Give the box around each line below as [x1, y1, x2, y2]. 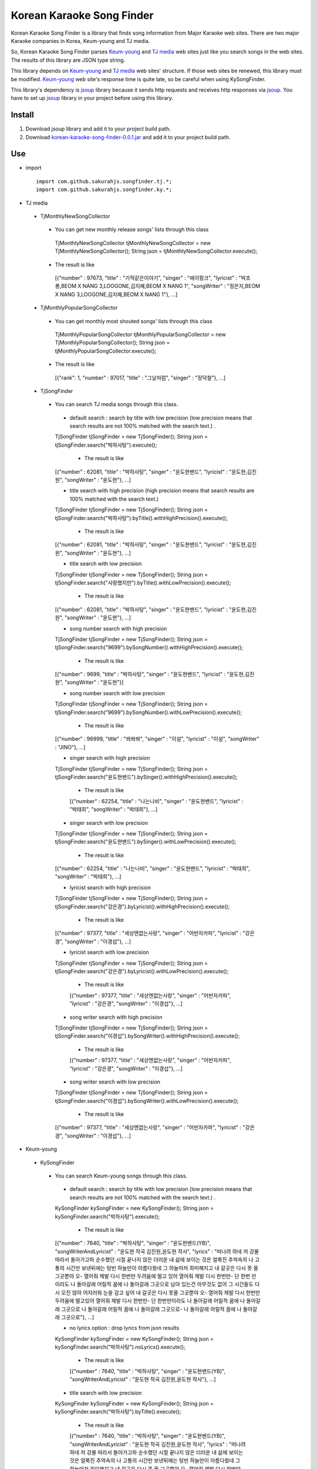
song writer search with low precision [69, 1078, 161, 1085]
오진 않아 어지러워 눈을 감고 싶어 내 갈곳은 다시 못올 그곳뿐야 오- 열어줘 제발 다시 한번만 [60, 1289, 261, 1296]
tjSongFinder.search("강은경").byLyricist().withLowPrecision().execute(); [55, 968, 229, 975]
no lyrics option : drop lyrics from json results [69, 1324, 180, 1332]
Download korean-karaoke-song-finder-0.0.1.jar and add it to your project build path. [25, 133, 231, 140]
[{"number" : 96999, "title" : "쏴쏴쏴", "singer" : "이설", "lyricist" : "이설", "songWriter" [55, 735, 259, 743]
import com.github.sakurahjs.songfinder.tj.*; [36, 178, 173, 185]
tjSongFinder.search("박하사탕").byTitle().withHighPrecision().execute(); [55, 514, 228, 521]
